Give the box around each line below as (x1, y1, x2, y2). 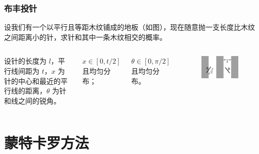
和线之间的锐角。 (4, 95, 61, 106)
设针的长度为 (4, 56, 46, 66)
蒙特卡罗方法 (4, 132, 89, 152)
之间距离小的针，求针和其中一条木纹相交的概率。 (4, 31, 167, 42)
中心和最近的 (18, 75, 61, 86)
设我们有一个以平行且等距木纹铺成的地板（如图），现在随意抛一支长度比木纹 (4, 22, 255, 32)
